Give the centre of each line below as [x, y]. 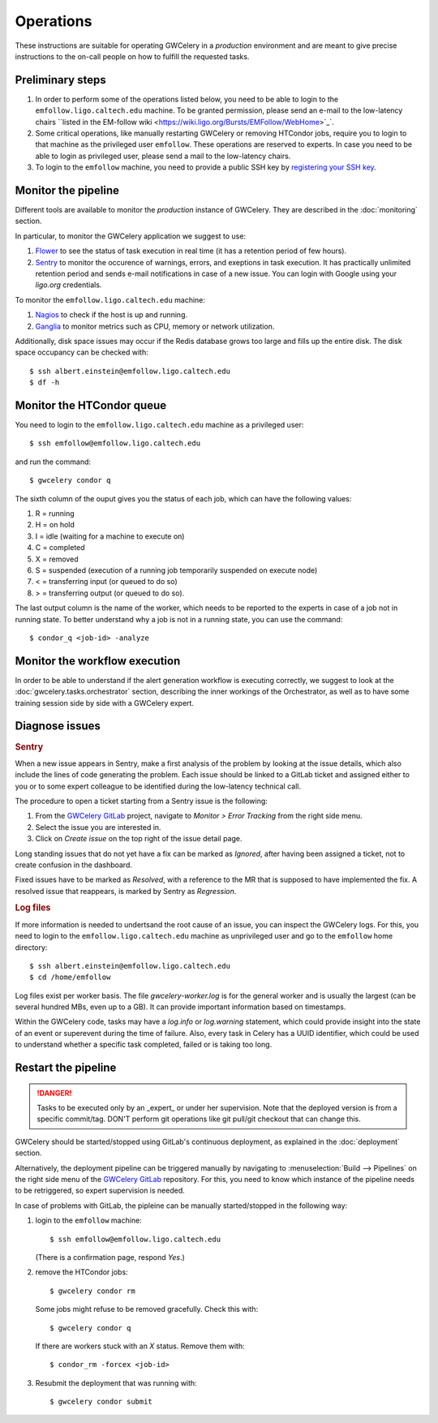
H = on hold [55, 525]
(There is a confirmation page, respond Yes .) [110, 1257]
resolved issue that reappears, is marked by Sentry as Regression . [126, 891]
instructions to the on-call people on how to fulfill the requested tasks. [132, 56]
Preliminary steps [60, 80]
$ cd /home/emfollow [70, 977]
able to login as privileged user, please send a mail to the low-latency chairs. [163, 156]
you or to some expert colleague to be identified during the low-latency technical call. [158, 786]
